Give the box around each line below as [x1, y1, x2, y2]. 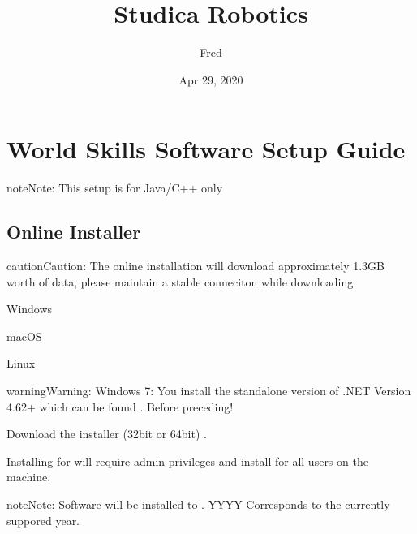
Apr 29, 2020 [178, 71, 243, 88]
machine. [6, 468, 51, 485]
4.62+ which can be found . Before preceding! [6, 398, 234, 415]
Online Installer [6, 219, 141, 244]
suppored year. [6, 511, 80, 528]
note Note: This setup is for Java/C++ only [6, 179, 223, 196]
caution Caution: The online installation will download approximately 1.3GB [6, 257, 385, 274]
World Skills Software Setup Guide [6, 132, 406, 166]
